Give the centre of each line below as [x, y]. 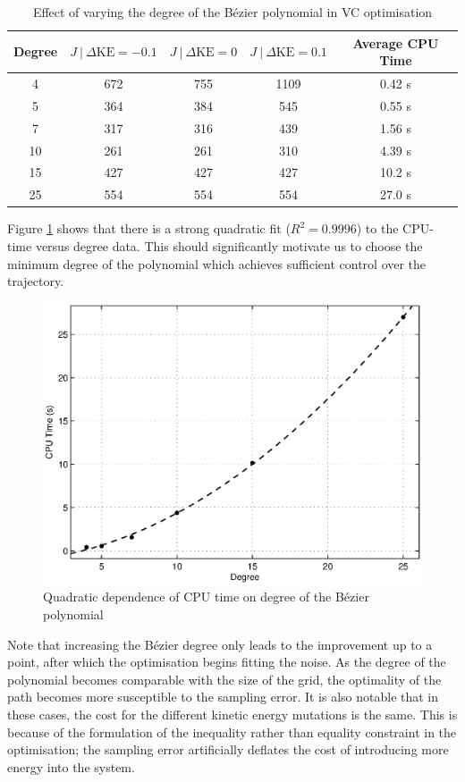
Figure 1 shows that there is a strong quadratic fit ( [149, 228]
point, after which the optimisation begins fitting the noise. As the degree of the [227, 662]
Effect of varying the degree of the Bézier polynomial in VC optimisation [232, 12]
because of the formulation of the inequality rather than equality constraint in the [232, 732]
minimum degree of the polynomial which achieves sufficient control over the [217, 263]
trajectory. [36, 281]
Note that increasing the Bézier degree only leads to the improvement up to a [220, 644]
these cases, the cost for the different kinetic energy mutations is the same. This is [232, 714]
